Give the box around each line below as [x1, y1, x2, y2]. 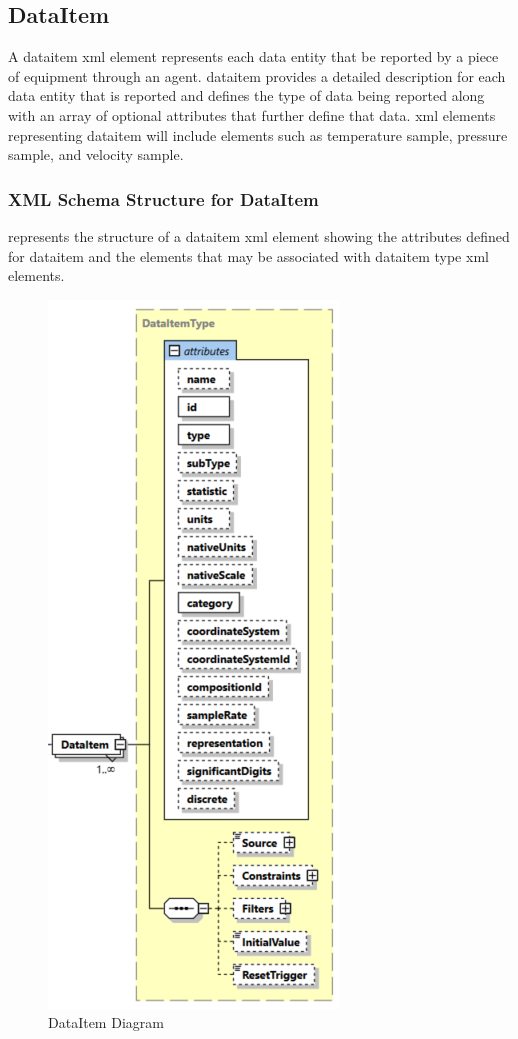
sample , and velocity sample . [8, 144, 184, 165]
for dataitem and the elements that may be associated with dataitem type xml [8, 245, 489, 266]
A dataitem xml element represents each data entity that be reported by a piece [8, 46, 499, 67]
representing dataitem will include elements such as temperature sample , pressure [8, 124, 508, 145]
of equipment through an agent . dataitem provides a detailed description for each [8, 65, 506, 86]
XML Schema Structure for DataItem [8, 186, 319, 211]
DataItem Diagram [48, 1012, 164, 1033]
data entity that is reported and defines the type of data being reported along [8, 85, 485, 106]
